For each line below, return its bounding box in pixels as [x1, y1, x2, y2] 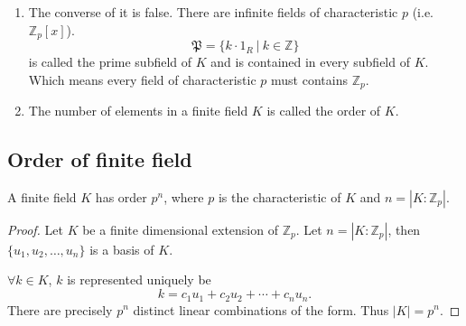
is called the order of [266, 101, 381, 120]
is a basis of [89, 239, 154, 258]
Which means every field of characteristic [28, 70, 256, 88]
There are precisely [7, 300, 113, 319]
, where [163, 187, 204, 206]
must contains [271, 70, 348, 88]
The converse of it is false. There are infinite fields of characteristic [28, 3, 398, 21]
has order [95, 187, 147, 206]
